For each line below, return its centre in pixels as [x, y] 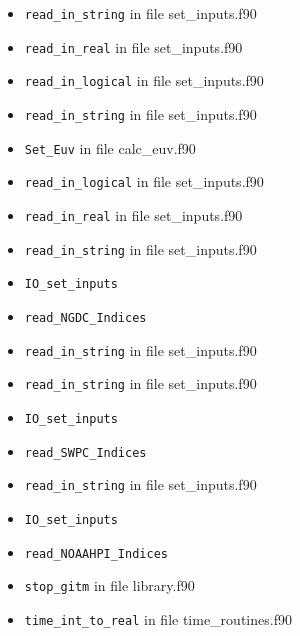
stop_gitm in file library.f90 [109, 585]
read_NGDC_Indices [85, 317]
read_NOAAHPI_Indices [96, 553]
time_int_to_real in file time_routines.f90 [158, 618]
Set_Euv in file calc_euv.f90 [110, 147]
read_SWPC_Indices [85, 452]
